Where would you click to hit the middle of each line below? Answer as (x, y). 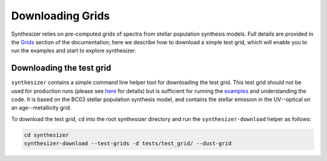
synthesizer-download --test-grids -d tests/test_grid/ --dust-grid (128, 143)
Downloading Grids (61, 16)
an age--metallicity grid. (41, 108)
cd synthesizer (46, 135)
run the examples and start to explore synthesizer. (74, 51)
